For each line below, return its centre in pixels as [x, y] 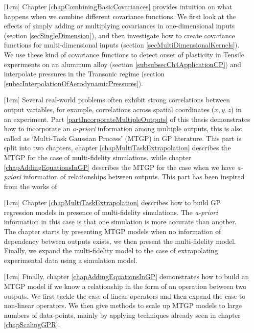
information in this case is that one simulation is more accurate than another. [120, 222]
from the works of [31, 186]
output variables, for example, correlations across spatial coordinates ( [109, 109]
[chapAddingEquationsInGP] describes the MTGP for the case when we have [119, 167]
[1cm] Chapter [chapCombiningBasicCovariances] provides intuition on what [118, 6]
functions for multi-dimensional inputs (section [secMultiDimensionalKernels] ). [122, 45]
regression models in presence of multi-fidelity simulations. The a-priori [111, 212]
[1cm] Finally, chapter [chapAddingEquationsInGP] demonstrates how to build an [127, 276]
